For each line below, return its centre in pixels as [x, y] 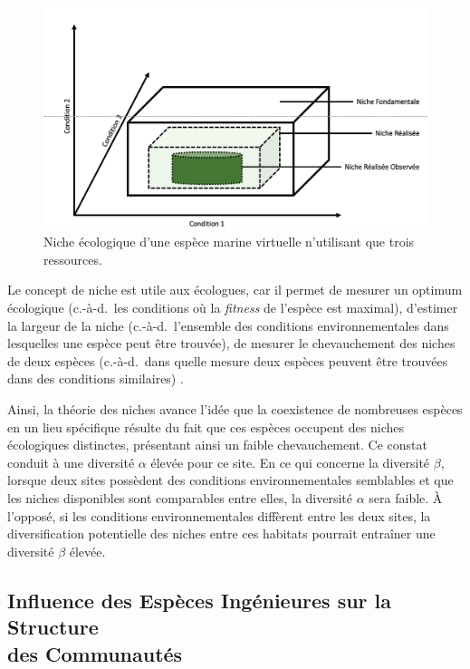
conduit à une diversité [71, 462]
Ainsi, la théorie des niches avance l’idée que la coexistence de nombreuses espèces [235, 409]
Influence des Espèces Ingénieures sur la [200, 600]
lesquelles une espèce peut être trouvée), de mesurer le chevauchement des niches [231, 343]
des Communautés [95, 653]
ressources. [73, 259]
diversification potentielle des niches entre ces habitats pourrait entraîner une [221, 533]
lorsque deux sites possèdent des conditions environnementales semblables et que [230, 480]
